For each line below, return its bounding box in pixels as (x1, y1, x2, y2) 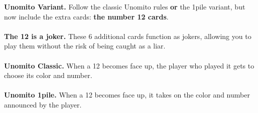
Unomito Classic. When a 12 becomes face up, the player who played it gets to (4, 60, 254, 70)
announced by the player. (4, 99, 82, 109)
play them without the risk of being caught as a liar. (4, 40, 166, 51)
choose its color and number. (4, 70, 92, 80)
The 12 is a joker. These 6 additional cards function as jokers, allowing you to (4, 30, 251, 41)
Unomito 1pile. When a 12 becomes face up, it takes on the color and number (4, 89, 250, 100)
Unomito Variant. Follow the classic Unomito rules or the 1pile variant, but (4, 1, 245, 11)
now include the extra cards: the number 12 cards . (4, 11, 169, 21)
